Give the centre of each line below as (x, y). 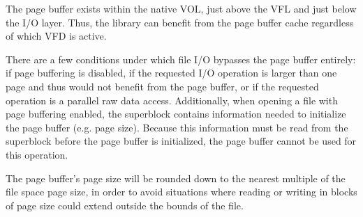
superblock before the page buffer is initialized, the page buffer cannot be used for (181, 141)
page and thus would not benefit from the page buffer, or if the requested (162, 86)
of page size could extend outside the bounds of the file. (125, 205)
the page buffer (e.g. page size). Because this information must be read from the (177, 127)
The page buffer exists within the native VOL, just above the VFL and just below (181, 8)
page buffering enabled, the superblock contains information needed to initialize (176, 114)
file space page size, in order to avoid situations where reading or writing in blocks (181, 192)
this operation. (37, 154)
